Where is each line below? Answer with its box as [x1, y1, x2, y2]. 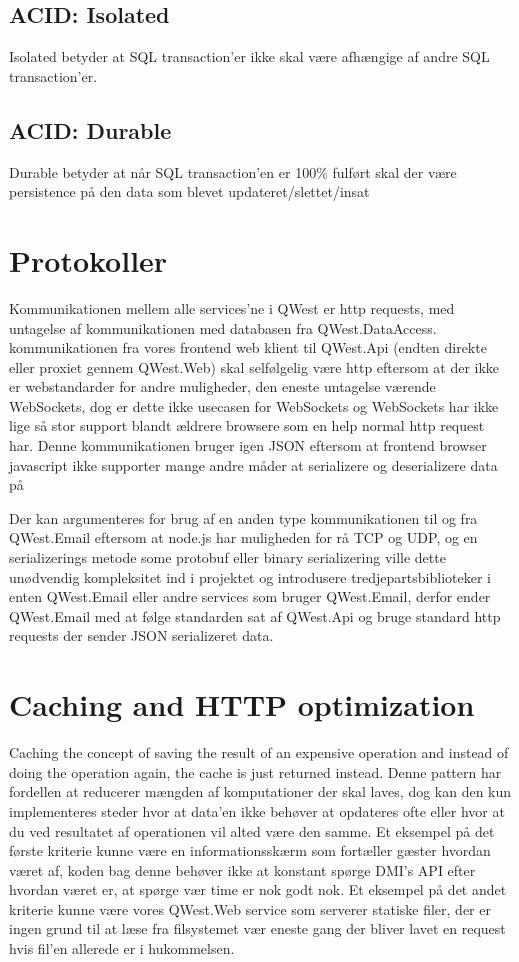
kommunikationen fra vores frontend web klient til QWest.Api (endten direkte [9, 337, 487, 358]
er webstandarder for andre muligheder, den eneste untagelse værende [9, 376, 436, 397]
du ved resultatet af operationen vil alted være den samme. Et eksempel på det [9, 820, 495, 841]
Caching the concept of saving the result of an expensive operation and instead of [9, 742, 509, 763]
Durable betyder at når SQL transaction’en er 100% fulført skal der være [9, 161, 457, 182]
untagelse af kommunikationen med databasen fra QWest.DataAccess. [9, 317, 437, 338]
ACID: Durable [9, 114, 172, 145]
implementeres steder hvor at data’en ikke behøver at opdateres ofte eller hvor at [9, 800, 505, 821]
